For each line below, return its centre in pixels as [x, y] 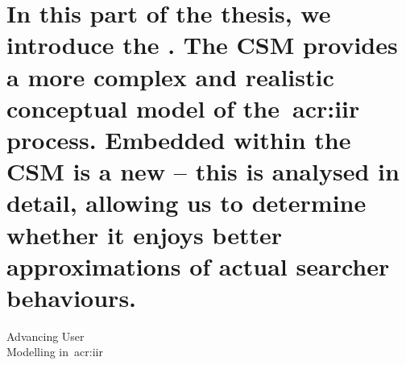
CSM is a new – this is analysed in [203, 171]
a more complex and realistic [170, 76]
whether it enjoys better [144, 234]
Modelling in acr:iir [55, 352]
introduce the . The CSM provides [202, 45]
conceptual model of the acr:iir [183, 108]
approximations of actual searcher [198, 265]
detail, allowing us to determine [186, 203]
